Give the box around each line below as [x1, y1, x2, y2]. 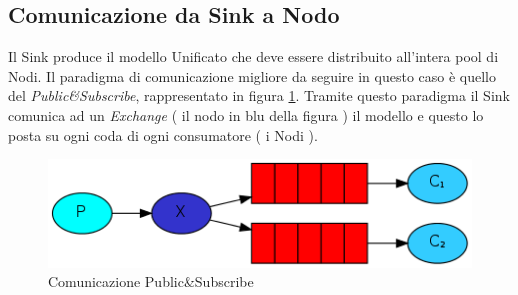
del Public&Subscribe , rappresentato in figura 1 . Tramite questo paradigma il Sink [8, 85, 510, 106]
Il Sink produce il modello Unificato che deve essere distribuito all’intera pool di [8, 46, 499, 67]
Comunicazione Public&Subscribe [48, 271, 254, 292]
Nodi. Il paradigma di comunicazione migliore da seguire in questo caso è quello [8, 65, 496, 86]
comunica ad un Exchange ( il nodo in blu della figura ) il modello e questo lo [8, 104, 484, 125]
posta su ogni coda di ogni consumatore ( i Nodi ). [8, 124, 318, 145]
